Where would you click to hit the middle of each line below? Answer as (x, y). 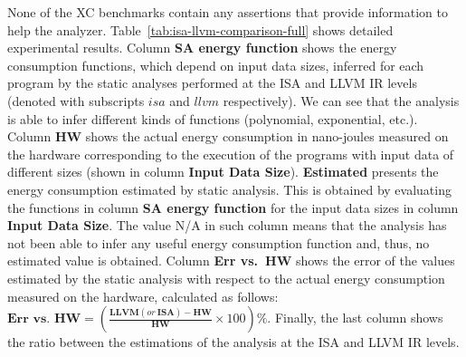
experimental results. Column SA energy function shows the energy (202, 48)
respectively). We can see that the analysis (341, 100)
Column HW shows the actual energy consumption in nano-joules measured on (228, 136)
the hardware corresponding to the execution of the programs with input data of (231, 154)
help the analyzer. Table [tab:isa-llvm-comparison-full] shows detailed (200, 29)
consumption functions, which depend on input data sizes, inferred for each (216, 65)
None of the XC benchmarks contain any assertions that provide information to (228, 12)
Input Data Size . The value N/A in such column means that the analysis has (227, 225)
